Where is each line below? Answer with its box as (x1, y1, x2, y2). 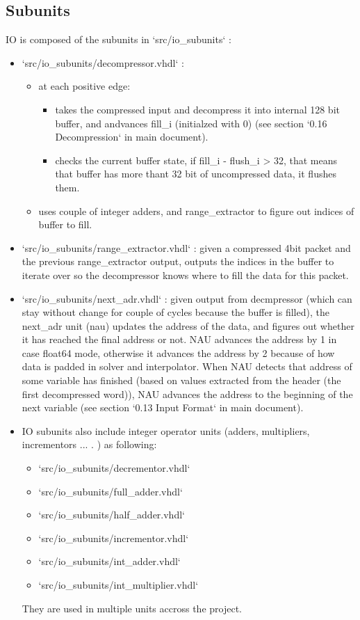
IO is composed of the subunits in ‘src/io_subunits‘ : (6, 32, 231, 47)
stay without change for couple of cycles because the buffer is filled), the (22, 305, 329, 319)
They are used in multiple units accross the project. (22, 601, 242, 615)
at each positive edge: (38, 79, 131, 93)
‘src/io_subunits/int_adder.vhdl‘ (38, 554, 181, 569)
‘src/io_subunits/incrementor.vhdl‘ (38, 530, 189, 545)
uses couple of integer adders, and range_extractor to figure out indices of (38, 203, 354, 218)
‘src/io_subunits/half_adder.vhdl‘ (38, 507, 185, 522)
